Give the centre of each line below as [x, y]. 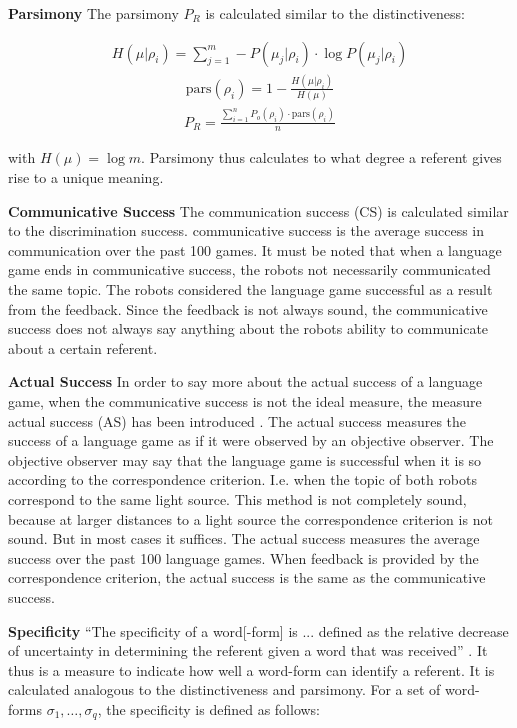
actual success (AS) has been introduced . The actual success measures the [237, 420]
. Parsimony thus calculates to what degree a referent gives [321, 157]
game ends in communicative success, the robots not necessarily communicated [249, 269]
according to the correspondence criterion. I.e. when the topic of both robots [243, 479]
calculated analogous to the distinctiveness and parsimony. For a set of [224, 689]
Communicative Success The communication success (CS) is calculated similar [258, 210]
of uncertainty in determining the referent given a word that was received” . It [248, 650]
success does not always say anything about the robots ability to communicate [248, 328]
